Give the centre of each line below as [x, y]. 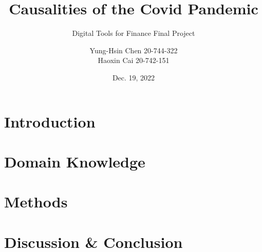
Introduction [50, 121]
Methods [36, 202]
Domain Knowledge [75, 161]
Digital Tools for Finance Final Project [134, 33]
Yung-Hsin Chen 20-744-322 [134, 50]
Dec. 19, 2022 [134, 77]
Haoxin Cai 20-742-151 [134, 60]
